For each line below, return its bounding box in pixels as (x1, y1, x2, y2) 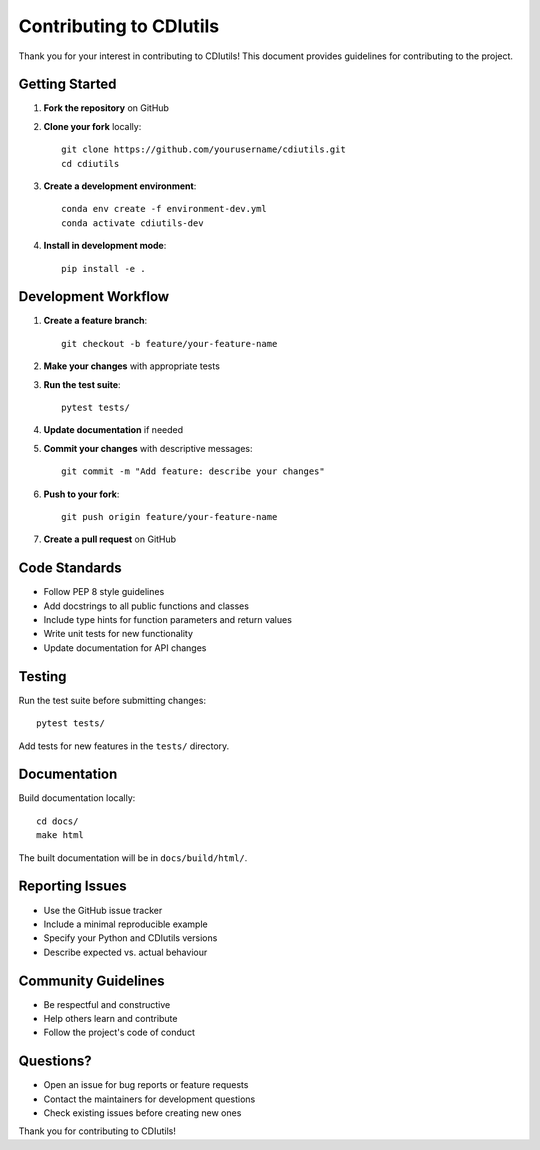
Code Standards (18, 560, 122, 577)
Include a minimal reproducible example (43, 918, 209, 930)
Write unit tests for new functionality (43, 628, 194, 640)
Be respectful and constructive (43, 998, 171, 1010)
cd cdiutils (61, 158, 120, 169)
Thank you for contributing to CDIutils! (18, 1125, 177, 1137)
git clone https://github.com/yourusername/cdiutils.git (61, 144, 347, 155)
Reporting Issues (18, 878, 127, 895)
